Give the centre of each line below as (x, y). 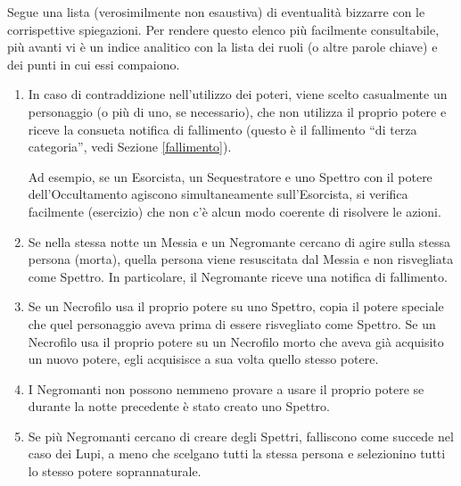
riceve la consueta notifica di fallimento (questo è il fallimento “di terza (222, 129)
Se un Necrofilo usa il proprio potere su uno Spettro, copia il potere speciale (236, 306)
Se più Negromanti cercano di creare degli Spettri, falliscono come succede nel (241, 436)
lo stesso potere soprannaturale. (115, 471)
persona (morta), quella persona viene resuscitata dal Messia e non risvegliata (241, 259)
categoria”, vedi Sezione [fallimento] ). (130, 147)
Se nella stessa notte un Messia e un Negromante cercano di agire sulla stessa (239, 241)
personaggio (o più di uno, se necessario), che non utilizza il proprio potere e (237, 111)
